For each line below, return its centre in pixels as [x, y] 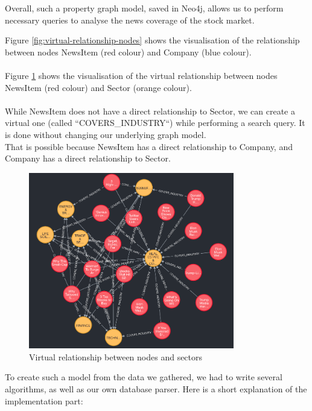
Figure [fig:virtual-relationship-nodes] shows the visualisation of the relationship [152, 40]
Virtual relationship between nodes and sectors [116, 356]
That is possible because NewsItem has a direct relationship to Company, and [149, 146]
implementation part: [44, 400]
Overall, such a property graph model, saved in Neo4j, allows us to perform [144, 8]
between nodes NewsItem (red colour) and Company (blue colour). [128, 52]
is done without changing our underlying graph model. [106, 134]
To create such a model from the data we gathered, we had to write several [144, 377]
